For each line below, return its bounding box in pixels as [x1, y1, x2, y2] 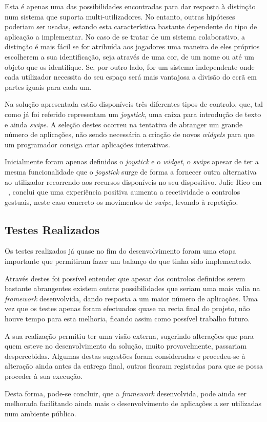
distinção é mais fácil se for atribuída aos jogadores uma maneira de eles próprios [5, 41, 260, 52]
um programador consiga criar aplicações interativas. [5, 139, 170, 149]
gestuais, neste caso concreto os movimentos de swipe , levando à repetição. [5, 196, 238, 207]
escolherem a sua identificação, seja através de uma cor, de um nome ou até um [5, 51, 254, 62]
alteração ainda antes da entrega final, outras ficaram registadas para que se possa [5, 360, 263, 371]
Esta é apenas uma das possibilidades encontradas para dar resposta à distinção [5, 1, 256, 11]
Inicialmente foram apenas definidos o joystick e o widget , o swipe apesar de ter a [5, 156, 259, 167]
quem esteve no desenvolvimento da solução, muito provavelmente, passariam [5, 340, 247, 351]
